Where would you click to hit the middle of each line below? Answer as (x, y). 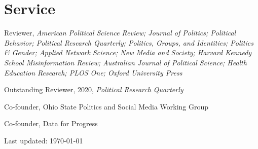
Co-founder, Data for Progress (51, 123)
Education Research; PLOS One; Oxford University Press (93, 72)
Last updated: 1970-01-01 (44, 140)
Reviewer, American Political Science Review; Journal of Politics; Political (120, 33)
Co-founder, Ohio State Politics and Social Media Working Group (106, 106)
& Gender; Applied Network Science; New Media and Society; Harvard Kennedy (128, 52)
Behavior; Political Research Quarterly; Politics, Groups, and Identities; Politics (129, 42)
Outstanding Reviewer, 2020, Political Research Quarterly (94, 89)
